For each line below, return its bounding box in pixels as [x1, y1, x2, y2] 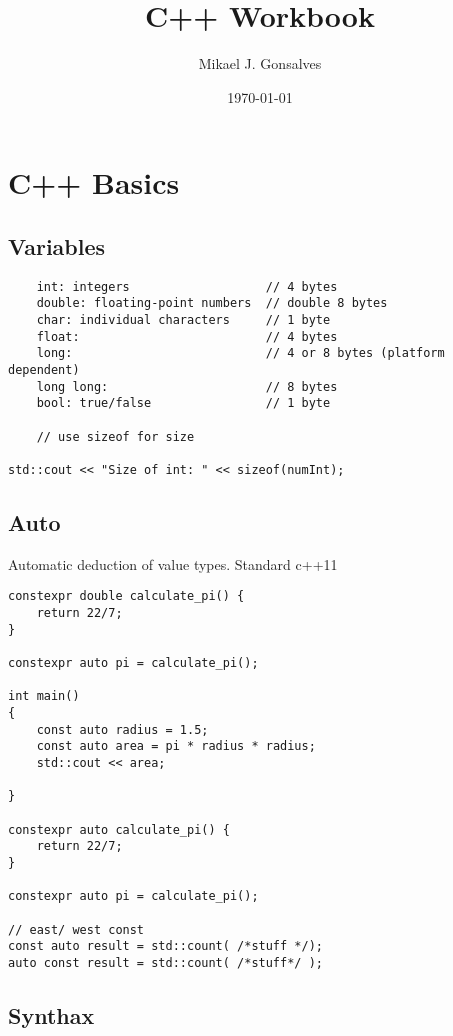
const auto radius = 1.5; [36, 722, 209, 737]
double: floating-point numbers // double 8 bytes [36, 296, 388, 311]
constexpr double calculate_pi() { [8, 589, 245, 604]
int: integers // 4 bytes [36, 279, 338, 294]
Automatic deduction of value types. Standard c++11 [8, 553, 338, 574]
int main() [8, 689, 80, 704]
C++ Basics [8, 162, 180, 203]
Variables [8, 230, 106, 261]
